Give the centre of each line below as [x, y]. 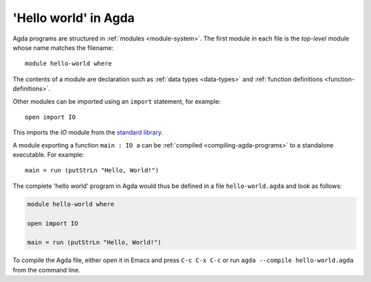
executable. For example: [48, 155]
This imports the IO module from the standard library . [88, 132]
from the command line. [46, 270]
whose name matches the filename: [63, 47]
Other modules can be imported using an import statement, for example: [117, 101]
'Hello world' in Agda [74, 18]
